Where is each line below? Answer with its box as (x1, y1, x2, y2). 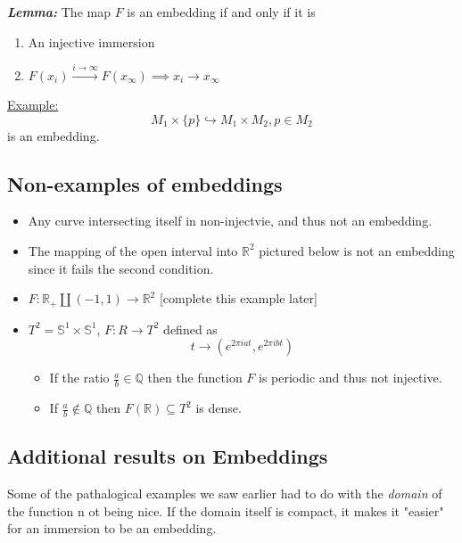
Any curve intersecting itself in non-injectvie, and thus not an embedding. (28, 211, 433, 230)
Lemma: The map (7, 3, 111, 21)
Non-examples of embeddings (7, 169, 283, 197)
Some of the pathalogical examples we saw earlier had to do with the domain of (7, 484, 442, 503)
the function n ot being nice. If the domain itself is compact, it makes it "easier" (7, 501, 444, 520)
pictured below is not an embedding (259, 241, 455, 259)
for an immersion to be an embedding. (7, 519, 217, 538)
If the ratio (49, 368, 110, 387)
